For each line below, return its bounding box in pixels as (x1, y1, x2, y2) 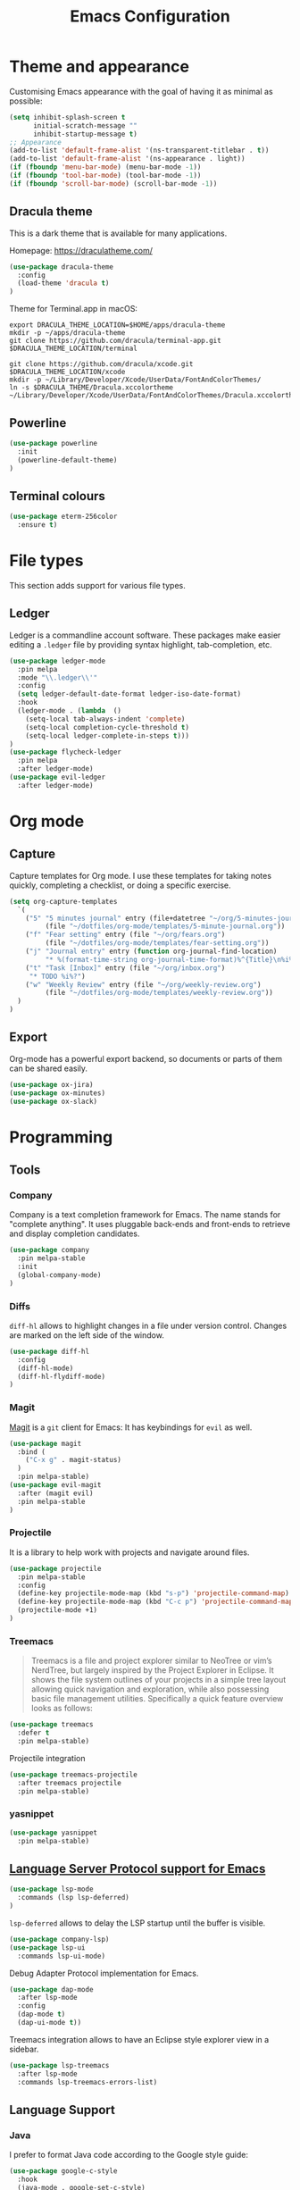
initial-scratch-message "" (32, 121, 138, 130)
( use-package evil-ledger (9, 773, 105, 782)
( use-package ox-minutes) (9, 1088, 105, 1098)
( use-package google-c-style (9, 2167, 118, 2176)
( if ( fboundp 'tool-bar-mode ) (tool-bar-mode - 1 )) (9, 171, 202, 180)
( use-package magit (9, 1439, 82, 1448)
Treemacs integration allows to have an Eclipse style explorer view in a (9, 2034, 270, 2044)
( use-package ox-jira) (9, 1080, 94, 1089)
